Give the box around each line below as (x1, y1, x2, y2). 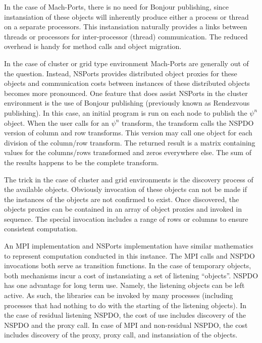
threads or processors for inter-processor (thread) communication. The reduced (4, 31, 248, 41)
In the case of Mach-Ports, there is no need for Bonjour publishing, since (4, 2, 229, 12)
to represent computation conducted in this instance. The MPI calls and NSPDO (4, 250, 255, 261)
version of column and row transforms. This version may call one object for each (4, 127, 252, 138)
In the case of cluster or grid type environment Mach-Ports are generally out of (4, 58, 249, 68)
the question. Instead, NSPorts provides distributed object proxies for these (4, 68, 237, 78)
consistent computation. (4, 223, 78, 234)
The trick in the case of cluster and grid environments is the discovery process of (4, 174, 253, 184)
